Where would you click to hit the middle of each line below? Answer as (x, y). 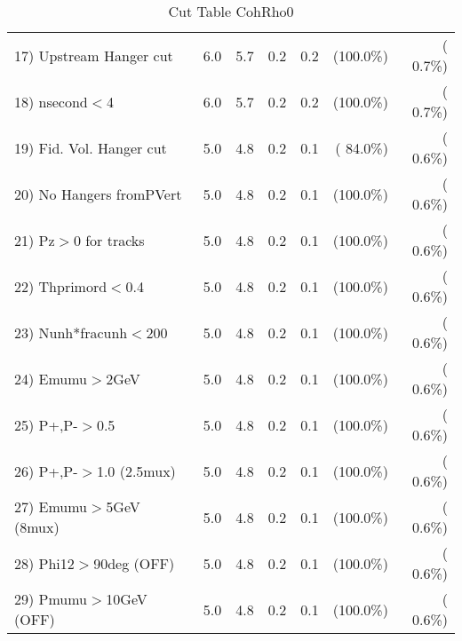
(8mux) (37, 527)
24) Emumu (51, 378)
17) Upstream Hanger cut (94, 55)
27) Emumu (51, 506)
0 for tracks (109, 240)
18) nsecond (51, 101)
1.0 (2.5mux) (136, 471)
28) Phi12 (44, 563)
